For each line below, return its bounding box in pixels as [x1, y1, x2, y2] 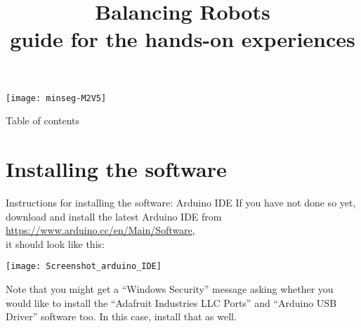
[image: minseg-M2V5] [6, 93, 107, 103]
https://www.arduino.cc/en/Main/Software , [6, 223, 195, 237]
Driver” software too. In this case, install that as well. [6, 309, 237, 324]
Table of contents [6, 113, 80, 128]
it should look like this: [6, 236, 105, 251]
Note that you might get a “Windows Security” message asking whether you [6, 281, 334, 296]
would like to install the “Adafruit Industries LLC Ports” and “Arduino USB [6, 295, 337, 310]
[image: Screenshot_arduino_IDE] [6, 261, 162, 272]
